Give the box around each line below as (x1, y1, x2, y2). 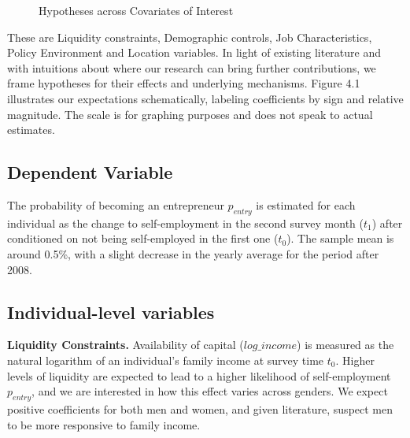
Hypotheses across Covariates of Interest (39, 2, 234, 18)
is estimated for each (256, 196, 356, 213)
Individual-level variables (7, 299, 215, 324)
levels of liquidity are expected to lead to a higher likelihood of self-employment (7, 367, 391, 384)
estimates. (7, 121, 55, 138)
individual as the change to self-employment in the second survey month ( (7, 214, 364, 231)
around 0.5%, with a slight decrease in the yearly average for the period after (7, 245, 379, 262)
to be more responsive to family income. (7, 416, 201, 432)
